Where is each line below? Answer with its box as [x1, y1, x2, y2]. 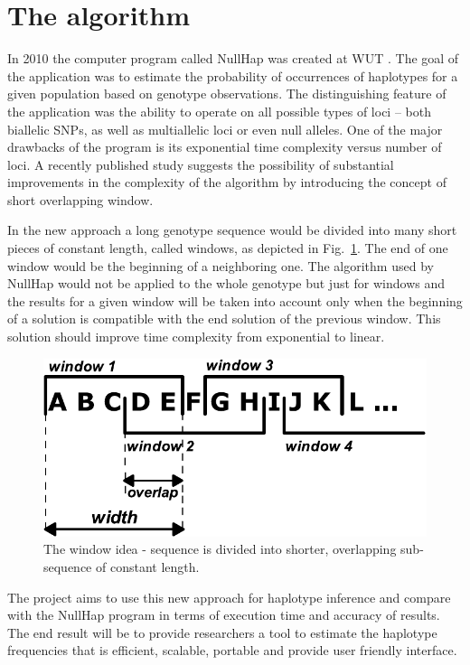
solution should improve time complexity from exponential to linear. [7, 327, 385, 346]
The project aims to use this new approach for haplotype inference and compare [7, 587, 451, 606]
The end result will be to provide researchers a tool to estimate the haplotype [7, 623, 437, 642]
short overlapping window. [7, 190, 154, 209]
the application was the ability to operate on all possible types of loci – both [7, 101, 431, 120]
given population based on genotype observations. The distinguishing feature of [7, 84, 446, 103]
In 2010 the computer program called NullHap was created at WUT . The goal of [7, 49, 459, 68]
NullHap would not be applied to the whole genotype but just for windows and [7, 274, 446, 293]
